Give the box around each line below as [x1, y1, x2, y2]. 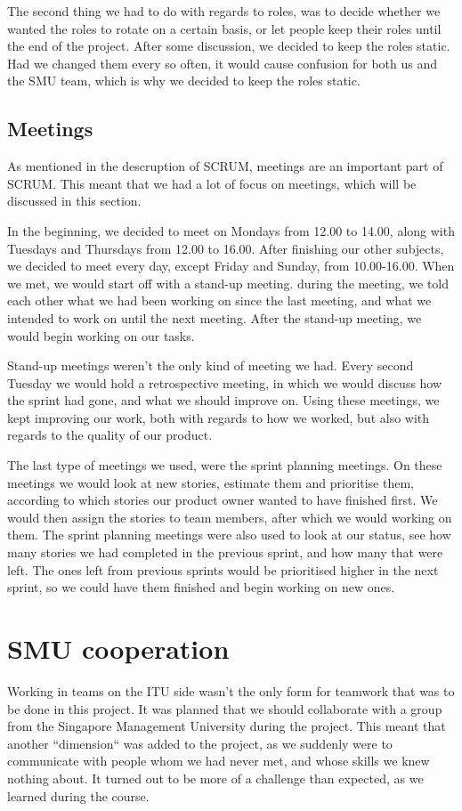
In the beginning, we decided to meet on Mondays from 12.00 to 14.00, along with [7, 221, 455, 239]
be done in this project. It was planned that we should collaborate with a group [7, 699, 442, 718]
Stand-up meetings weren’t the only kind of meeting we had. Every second [7, 356, 414, 375]
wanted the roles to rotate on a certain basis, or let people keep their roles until [7, 19, 442, 37]
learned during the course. [7, 786, 150, 805]
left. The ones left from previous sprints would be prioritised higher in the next [7, 560, 439, 579]
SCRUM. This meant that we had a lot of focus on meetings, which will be [7, 174, 417, 192]
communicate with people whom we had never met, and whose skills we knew [7, 751, 430, 770]
